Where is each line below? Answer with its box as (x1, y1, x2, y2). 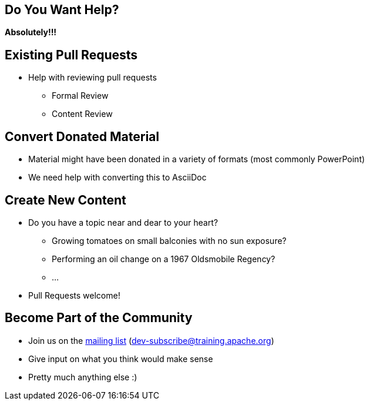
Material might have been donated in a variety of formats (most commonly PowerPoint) (28, 154, 365, 165)
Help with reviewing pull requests (28, 72, 157, 83)
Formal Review (52, 91, 109, 101)
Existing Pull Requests (5, 47, 138, 62)
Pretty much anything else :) (28, 371, 137, 382)
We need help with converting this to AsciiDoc (28, 172, 207, 183)
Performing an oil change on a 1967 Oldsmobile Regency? (52, 253, 276, 264)
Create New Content (5, 192, 126, 207)
